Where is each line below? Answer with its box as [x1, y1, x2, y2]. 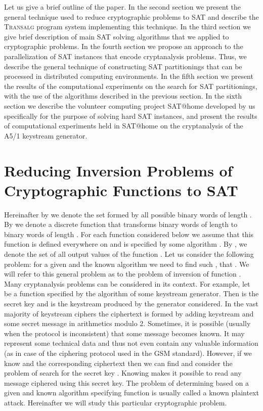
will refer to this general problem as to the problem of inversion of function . [4, 268, 241, 279]
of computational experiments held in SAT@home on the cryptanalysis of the [4, 120, 243, 131]
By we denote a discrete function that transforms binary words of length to [4, 219, 238, 230]
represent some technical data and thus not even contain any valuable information [4, 338, 258, 348]
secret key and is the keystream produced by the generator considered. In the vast [4, 298, 258, 308]
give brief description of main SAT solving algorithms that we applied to [4, 31, 229, 41]
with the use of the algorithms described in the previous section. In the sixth [4, 90, 242, 101]
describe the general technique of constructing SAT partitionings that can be [4, 61, 242, 71]
